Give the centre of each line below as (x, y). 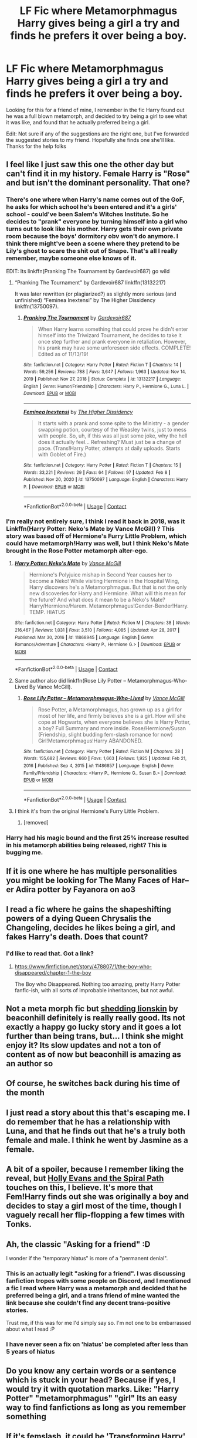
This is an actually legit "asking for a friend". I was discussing (96, 1273)
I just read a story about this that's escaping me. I (98, 1113)
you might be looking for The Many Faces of (88, 881)
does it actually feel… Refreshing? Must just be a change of (110, 442)
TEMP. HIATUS (47, 612)
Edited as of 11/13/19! (63, 354)
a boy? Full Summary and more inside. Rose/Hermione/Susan (112, 728)
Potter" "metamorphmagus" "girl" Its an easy (92, 1398)
